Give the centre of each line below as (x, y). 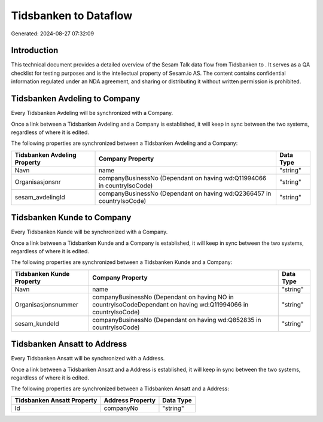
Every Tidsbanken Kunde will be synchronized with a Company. (89, 232)
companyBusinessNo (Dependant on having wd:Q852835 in (177, 320)
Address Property (129, 400)
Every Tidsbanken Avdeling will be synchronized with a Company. (92, 113)
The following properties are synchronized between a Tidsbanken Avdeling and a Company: (124, 143)
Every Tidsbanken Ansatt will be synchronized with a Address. (88, 359)
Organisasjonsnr (38, 181)
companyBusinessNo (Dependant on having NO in (163, 297)
